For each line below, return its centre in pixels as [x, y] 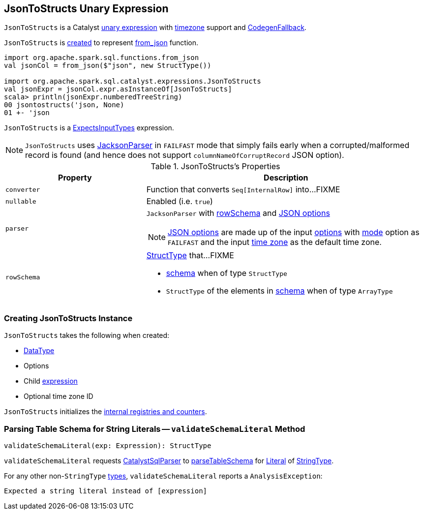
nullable [21, 201]
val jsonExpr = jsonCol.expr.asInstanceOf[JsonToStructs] [118, 89]
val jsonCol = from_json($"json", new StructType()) [108, 66]
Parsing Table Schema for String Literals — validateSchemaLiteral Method [155, 429]
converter [23, 189]
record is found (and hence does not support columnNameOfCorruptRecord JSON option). [185, 155]
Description [286, 178]
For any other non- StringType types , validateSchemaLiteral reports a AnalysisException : [163, 476]
